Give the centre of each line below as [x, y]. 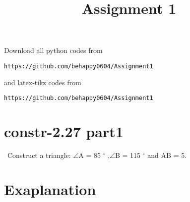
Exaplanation [50, 189]
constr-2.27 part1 [64, 131]
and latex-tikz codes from [43, 82]
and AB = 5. [167, 155]
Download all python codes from [53, 50]
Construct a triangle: [39, 155]
